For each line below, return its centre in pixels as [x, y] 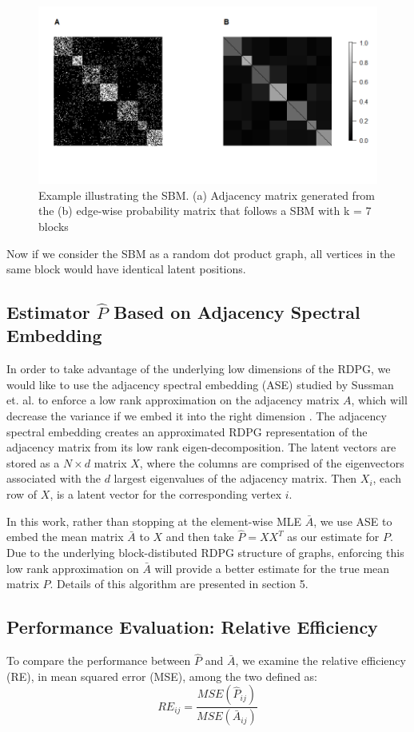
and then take [200, 537]
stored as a [33, 462]
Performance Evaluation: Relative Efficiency [192, 627]
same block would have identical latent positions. [126, 269]
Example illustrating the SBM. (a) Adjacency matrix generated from [207, 195]
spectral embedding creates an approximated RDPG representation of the [187, 431]
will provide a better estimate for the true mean [272, 568]
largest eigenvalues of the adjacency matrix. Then [235, 478]
